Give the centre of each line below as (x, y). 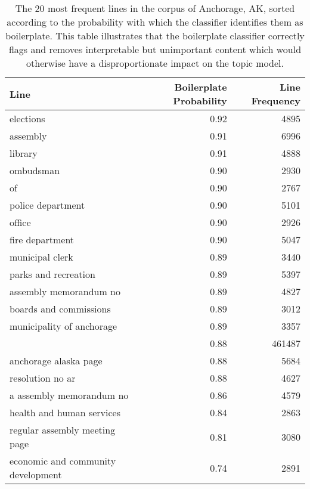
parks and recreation (52, 274)
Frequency (276, 100)
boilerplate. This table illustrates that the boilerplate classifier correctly (155, 35)
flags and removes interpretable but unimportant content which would (155, 49)
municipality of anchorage (63, 326)
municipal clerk (41, 257)
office (20, 222)
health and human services (65, 412)
